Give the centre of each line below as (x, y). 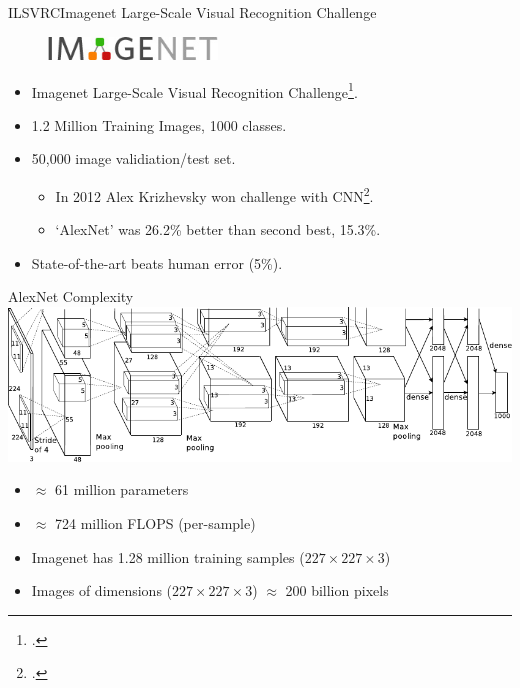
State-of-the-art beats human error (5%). (157, 262)
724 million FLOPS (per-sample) (155, 522)
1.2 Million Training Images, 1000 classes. (159, 124)
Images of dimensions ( (102, 590)
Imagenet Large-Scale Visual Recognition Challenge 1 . (194, 90)
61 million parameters (122, 489)
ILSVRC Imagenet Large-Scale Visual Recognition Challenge (192, 12)
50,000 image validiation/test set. (133, 158)
